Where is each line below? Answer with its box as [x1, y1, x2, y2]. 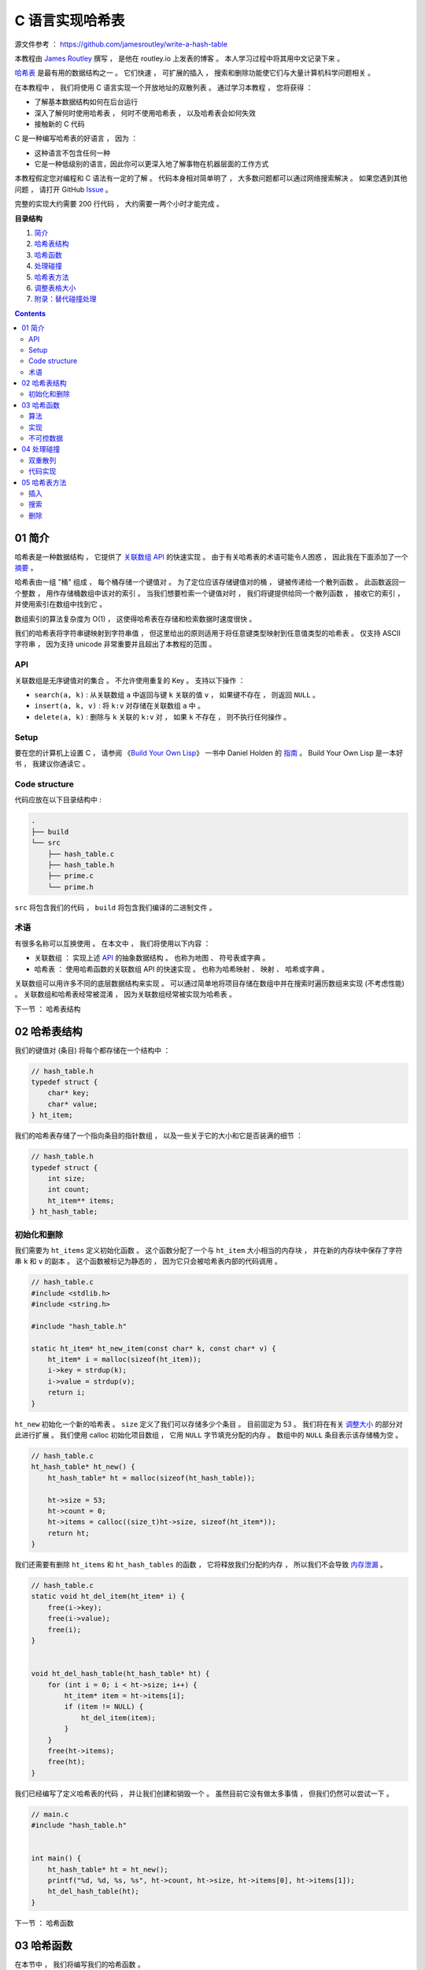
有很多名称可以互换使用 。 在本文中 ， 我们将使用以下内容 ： [14, 939, 211, 948]
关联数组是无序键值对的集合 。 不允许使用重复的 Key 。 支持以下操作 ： [14, 675, 246, 685]
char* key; [47, 1088, 90, 1098]
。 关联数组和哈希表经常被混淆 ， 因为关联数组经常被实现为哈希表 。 [14, 990, 236, 999]
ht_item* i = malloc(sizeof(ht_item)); [47, 1355, 202, 1364]
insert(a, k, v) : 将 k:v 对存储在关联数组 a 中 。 [34, 701, 205, 711]
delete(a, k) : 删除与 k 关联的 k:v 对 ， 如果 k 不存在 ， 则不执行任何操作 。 [34, 712, 291, 721]
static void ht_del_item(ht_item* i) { [31, 1592, 185, 1601]
